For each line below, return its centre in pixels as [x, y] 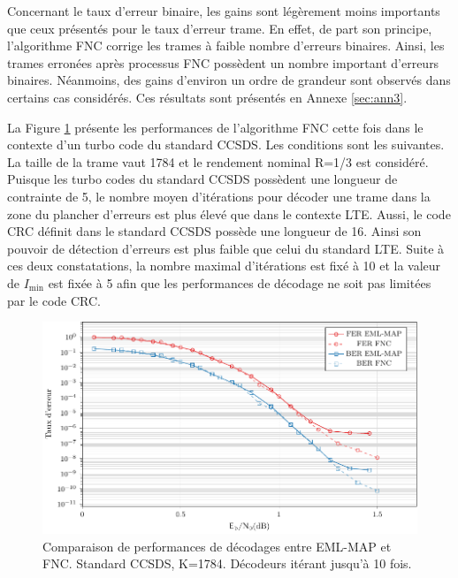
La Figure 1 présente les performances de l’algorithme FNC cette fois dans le [215, 127]
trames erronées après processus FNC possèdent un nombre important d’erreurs [223, 62]
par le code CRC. [54, 300]
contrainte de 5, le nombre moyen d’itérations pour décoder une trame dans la [219, 196]
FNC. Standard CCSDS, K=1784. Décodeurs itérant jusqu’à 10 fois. [227, 563]
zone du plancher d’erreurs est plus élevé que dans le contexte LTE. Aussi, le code [229, 213]
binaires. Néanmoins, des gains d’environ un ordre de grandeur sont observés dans [229, 80]
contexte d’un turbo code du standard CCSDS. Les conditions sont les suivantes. [226, 144]
